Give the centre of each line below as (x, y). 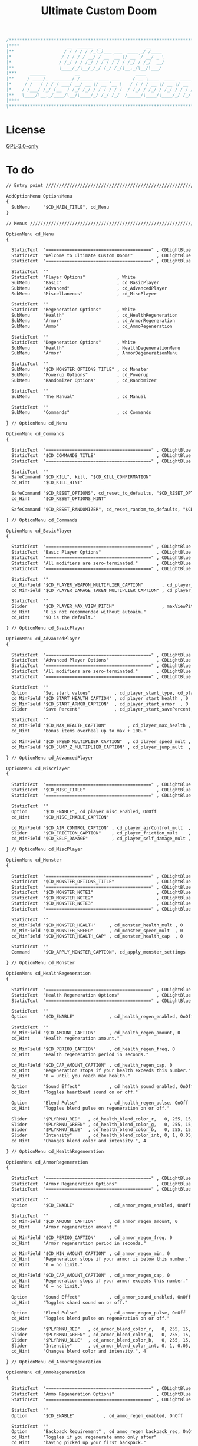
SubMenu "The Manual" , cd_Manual (79, 396)
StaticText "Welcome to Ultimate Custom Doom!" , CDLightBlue (101, 256)
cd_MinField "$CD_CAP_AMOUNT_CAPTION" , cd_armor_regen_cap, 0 (90, 1276)
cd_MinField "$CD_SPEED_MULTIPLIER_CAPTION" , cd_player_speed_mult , (101, 741)
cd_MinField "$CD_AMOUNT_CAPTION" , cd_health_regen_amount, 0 (96, 1033)
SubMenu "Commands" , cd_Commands (81, 413)
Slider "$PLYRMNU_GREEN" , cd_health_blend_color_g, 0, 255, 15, (103, 1125)
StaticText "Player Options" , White (73, 277)
